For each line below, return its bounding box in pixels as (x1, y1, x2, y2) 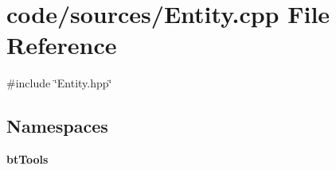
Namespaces (6, 114, 108, 138)
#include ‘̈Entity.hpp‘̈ (6, 75, 112, 91)
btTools (6, 151, 49, 168)
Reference (6, 29, 117, 61)
